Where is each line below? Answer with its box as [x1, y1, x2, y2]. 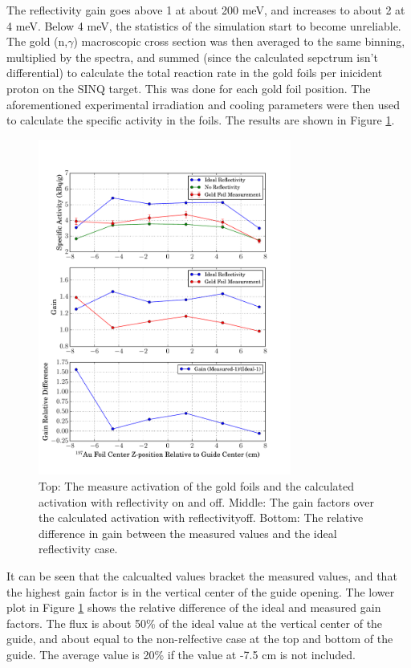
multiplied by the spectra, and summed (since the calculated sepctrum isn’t [6, 48, 378, 65]
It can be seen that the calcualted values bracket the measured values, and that [6, 568, 397, 584]
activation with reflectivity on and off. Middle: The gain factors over [39, 493, 374, 510]
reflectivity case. [39, 540, 118, 557]
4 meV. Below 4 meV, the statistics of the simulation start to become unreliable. [6, 17, 401, 34]
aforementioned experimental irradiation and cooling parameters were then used [6, 96, 401, 112]
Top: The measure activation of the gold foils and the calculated [39, 478, 354, 495]
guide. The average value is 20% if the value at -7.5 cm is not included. [6, 646, 356, 662]
